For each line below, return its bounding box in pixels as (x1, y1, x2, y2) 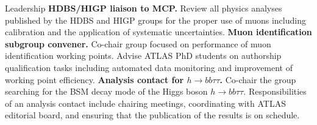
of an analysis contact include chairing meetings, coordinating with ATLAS (5, 96, 286, 109)
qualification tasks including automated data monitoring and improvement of (5, 61, 293, 73)
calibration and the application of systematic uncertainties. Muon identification (5, 25, 312, 38)
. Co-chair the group (219, 73, 296, 86)
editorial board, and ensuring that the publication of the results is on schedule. (5, 109, 300, 121)
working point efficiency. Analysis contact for (5, 73, 184, 86)
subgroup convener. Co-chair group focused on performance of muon (5, 37, 271, 50)
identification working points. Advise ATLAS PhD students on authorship (5, 49, 282, 62)
